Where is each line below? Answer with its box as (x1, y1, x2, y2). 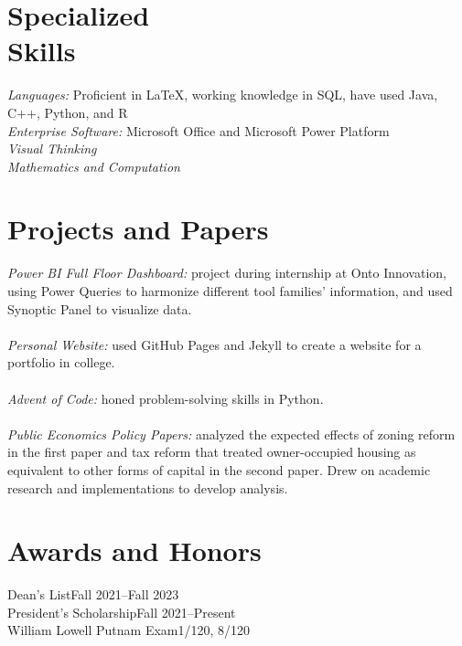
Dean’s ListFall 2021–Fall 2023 (7, 585, 179, 604)
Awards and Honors (7, 532, 262, 569)
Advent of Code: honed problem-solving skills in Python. (7, 388, 324, 408)
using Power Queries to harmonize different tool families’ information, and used (7, 281, 453, 300)
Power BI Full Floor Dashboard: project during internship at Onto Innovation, (7, 263, 446, 282)
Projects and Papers (7, 210, 269, 248)
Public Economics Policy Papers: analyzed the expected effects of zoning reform (7, 424, 456, 443)
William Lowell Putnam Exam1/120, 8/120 (7, 620, 251, 640)
